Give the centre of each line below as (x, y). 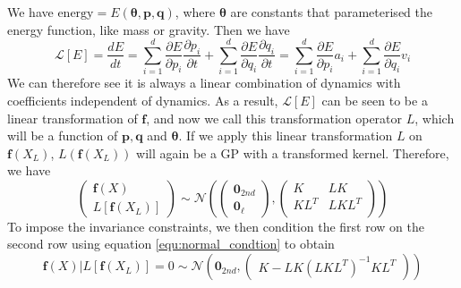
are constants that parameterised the (331, 12)
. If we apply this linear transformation (286, 136)
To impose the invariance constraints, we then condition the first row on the (216, 226)
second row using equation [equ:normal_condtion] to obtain (171, 244)
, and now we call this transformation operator (274, 118)
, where (195, 12)
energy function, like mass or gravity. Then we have (149, 29)
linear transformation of (73, 118)
